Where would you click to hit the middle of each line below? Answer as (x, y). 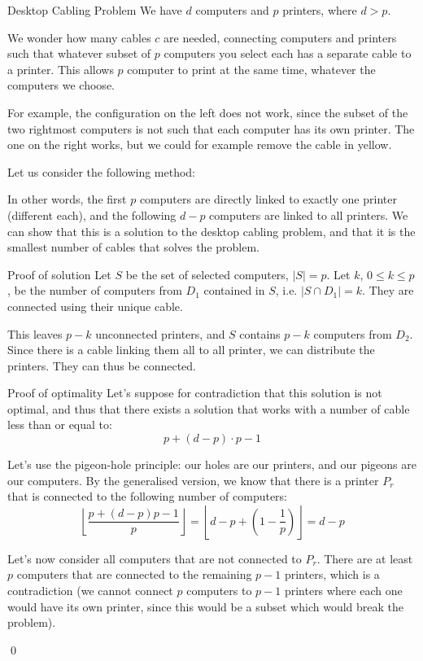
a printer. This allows (61, 69)
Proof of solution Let (59, 274)
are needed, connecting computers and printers (280, 37)
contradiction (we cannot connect (90, 591)
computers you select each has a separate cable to (288, 53)
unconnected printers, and (160, 333)
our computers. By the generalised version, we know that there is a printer (193, 480)
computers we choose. (61, 85)
